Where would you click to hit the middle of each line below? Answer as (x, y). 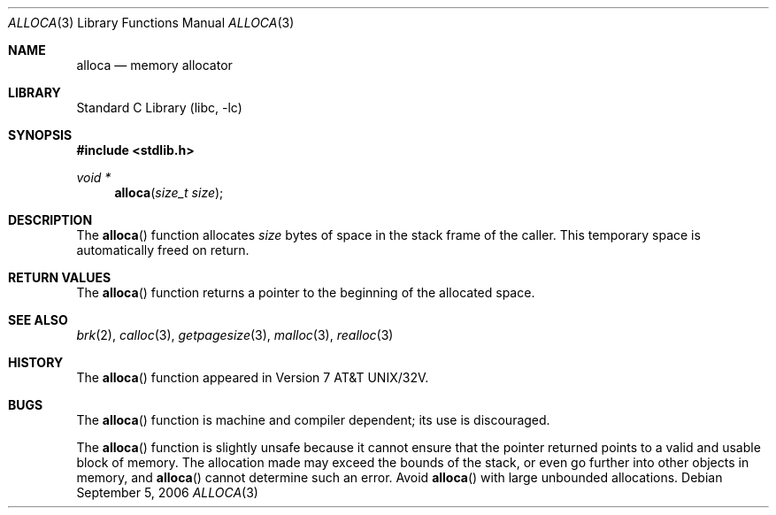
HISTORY (36, 362)
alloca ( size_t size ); (169, 192)
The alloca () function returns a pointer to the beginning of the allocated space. (306, 292)
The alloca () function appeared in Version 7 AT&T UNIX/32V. (253, 377)
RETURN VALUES (60, 277)
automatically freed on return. (163, 250)
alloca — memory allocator (154, 65)
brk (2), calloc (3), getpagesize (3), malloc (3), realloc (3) (235, 335)
